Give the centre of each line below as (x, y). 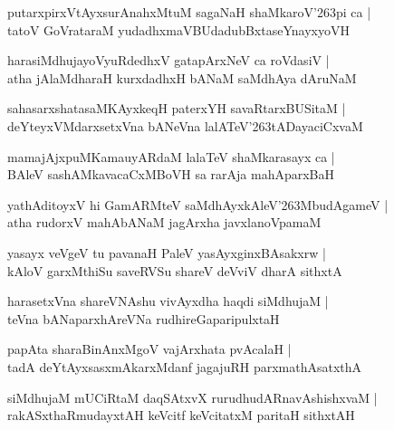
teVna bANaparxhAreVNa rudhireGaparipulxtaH (144, 318)
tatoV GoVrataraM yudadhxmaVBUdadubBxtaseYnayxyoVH (178, 29)
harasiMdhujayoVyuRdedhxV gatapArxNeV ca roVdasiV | (168, 60)
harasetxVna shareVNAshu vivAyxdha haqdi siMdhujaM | (168, 301)
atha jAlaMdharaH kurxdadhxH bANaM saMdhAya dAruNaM (182, 77)
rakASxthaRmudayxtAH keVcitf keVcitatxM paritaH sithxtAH (181, 415)
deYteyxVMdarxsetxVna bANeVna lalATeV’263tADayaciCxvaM (185, 125)
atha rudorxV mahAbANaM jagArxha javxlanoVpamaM (164, 222)
